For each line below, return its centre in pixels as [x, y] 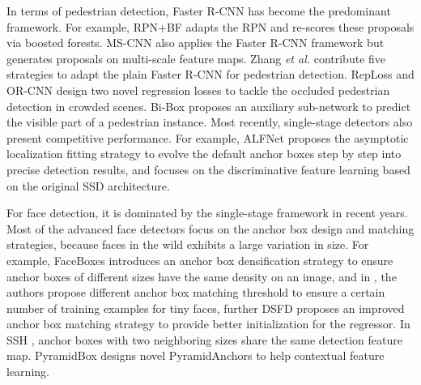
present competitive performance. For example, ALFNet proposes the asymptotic [208, 137]
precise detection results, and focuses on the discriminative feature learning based [208, 169]
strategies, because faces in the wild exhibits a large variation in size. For [188, 244]
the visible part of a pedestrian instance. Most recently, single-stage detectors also [210, 122]
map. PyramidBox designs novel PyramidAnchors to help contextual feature [196, 355]
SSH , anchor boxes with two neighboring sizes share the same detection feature [204, 339]
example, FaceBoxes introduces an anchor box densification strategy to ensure [200, 260]
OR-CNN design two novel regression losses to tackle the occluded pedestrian [198, 90]
